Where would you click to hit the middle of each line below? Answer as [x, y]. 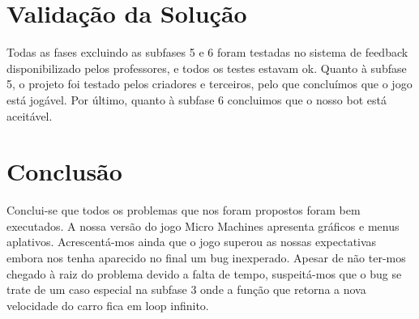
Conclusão [64, 171]
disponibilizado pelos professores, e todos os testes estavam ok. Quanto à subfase [207, 68]
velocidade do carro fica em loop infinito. [108, 305]
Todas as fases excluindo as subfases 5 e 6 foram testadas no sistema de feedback [207, 52]
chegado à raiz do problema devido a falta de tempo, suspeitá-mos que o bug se [204, 273]
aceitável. [30, 115]
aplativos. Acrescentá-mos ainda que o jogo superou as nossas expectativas [192, 242]
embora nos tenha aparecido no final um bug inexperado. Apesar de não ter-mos [206, 257]
